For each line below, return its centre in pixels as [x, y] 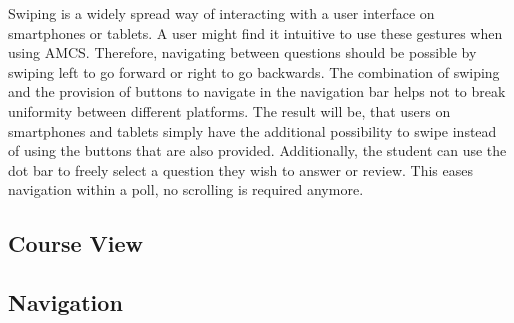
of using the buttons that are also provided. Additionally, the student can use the [257, 150]
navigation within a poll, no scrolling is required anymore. [186, 189]
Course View [76, 243]
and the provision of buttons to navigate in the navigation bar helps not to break [257, 91]
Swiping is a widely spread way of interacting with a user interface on [221, 13]
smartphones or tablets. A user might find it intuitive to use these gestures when [255, 32]
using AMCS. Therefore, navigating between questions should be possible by [242, 52]
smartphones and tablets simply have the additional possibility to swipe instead [252, 130]
